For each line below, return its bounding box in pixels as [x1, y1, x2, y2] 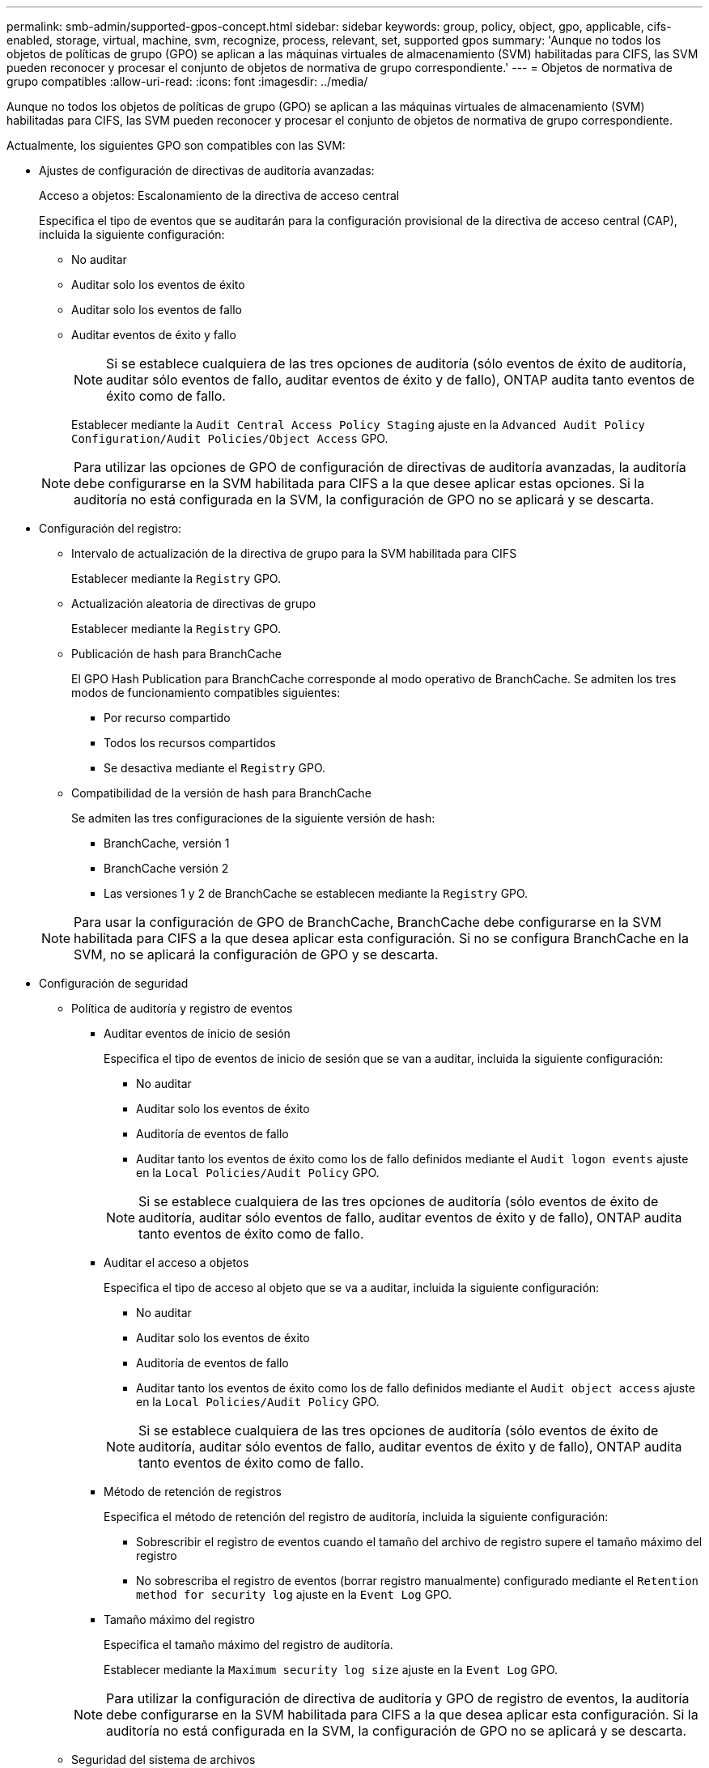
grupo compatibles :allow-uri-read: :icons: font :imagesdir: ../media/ [6, 74, 368, 88]
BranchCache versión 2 [104, 861, 229, 875]
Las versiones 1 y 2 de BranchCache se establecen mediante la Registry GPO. [104, 886, 529, 900]
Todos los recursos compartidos [104, 736, 276, 750]
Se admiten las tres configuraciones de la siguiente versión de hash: [71, 811, 435, 825]
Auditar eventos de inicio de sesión [104, 1026, 291, 1040]
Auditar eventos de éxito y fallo [71, 328, 236, 342]
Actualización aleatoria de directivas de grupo [71, 597, 316, 610]
